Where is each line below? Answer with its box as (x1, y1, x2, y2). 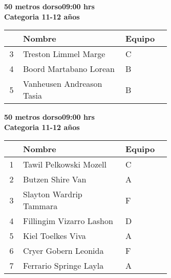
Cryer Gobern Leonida (23, 245, 104, 257)
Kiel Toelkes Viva (23, 230, 86, 242)
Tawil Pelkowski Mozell (23, 158, 107, 171)
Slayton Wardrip (23, 188, 82, 200)
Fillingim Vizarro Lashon (23, 215, 113, 227)
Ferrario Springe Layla (23, 260, 104, 272)
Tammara (23, 200, 58, 212)
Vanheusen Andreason (23, 78, 102, 90)
